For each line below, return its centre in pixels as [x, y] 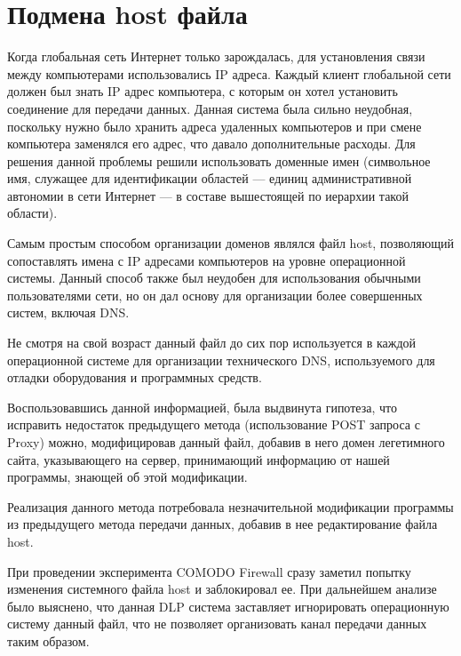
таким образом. [48, 640]
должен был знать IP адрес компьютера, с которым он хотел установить [203, 91]
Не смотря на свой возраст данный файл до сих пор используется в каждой [212, 343]
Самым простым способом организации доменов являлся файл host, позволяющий [230, 243]
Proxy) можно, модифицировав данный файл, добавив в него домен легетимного [226, 442]
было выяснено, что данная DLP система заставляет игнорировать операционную [228, 606]
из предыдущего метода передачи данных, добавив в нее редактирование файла [223, 524]
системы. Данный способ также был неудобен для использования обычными [214, 278]
